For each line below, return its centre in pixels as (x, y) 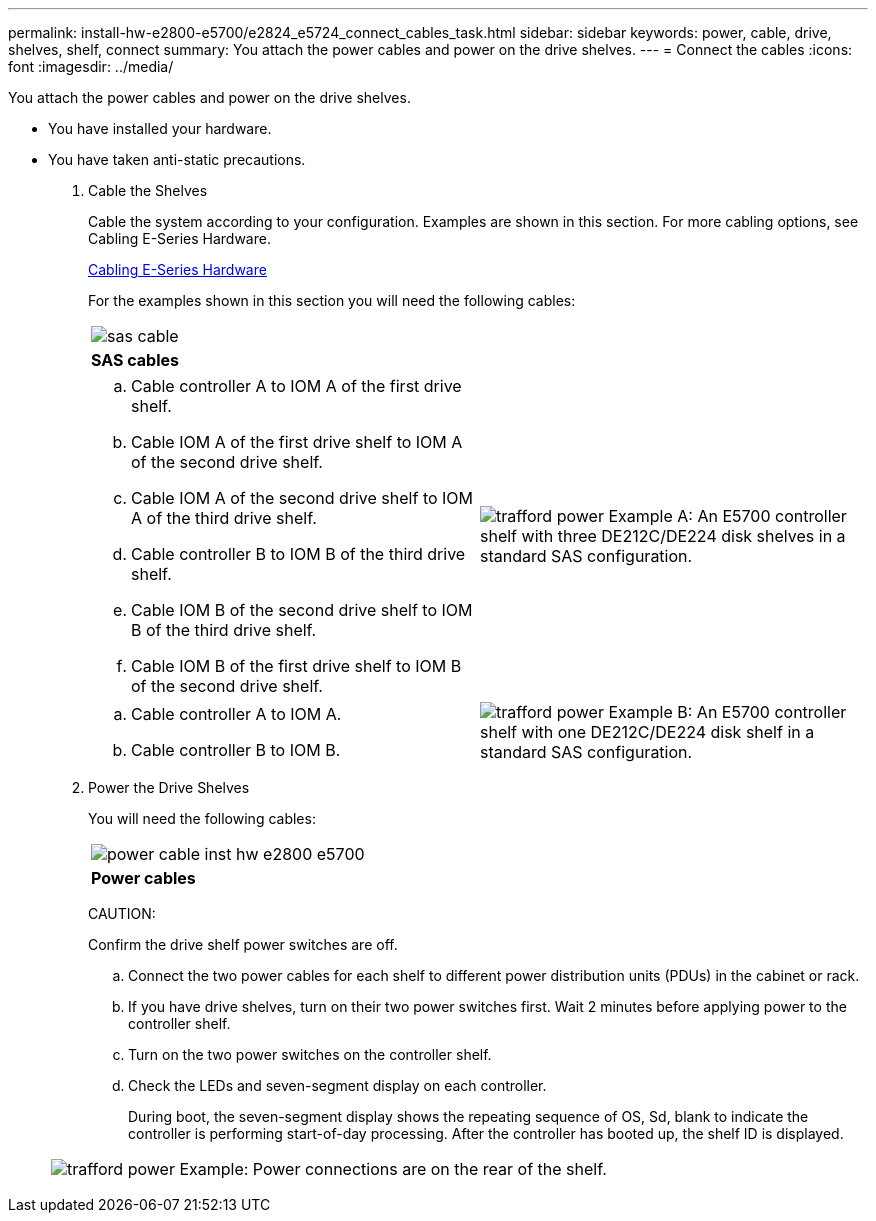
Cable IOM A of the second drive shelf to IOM (302, 498)
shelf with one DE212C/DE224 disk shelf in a (647, 732)
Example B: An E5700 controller (727, 712)
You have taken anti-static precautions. (177, 159)
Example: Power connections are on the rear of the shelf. (393, 1169)
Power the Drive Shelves (169, 787)
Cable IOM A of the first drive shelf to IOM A (297, 442)
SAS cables (135, 360)
